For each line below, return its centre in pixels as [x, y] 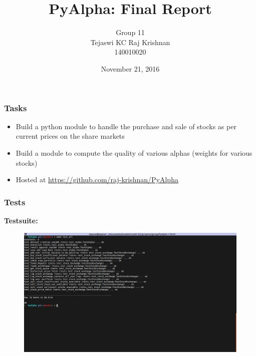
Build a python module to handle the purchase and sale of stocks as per [126, 126]
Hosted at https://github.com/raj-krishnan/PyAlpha [97, 180]
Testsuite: [21, 220]
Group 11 [130, 32]
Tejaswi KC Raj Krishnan [130, 42]
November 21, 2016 [130, 68]
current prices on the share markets [70, 136]
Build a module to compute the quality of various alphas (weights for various [134, 152]
